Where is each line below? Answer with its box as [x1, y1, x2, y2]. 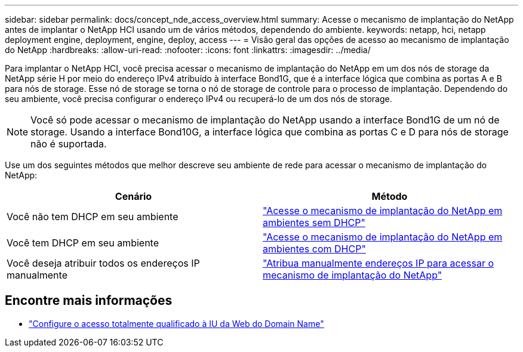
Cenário [115, 190, 152, 202]
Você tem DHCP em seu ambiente [7, 237, 159, 249]
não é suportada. [30, 138, 107, 150]
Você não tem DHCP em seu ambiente [7, 211, 179, 223]
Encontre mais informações [5, 293, 173, 308]
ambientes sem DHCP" [263, 217, 365, 229]
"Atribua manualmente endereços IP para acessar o [263, 257, 494, 269]
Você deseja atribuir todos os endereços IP [7, 257, 200, 269]
